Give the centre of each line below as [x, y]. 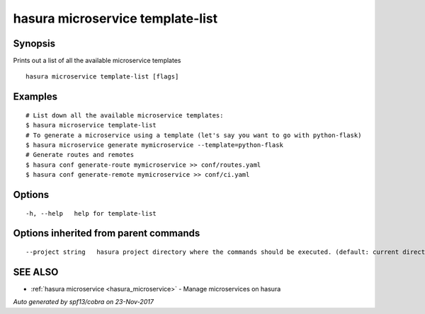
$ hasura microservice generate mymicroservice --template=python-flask [154, 145]
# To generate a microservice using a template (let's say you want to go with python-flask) [194, 135]
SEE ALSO [36, 272]
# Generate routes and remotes [80, 155]
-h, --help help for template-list [91, 213]
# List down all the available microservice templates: [125, 115]
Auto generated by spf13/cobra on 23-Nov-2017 [83, 302]
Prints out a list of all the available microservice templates [97, 61]
